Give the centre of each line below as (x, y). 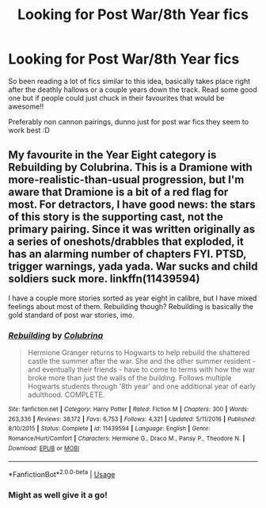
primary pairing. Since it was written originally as (132, 229)
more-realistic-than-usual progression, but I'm (126, 180)
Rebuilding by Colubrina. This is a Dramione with (131, 168)
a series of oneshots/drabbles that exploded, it (126, 242)
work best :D (29, 130)
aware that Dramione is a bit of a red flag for (118, 192)
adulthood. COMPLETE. (66, 395)
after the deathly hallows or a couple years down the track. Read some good (133, 90)
